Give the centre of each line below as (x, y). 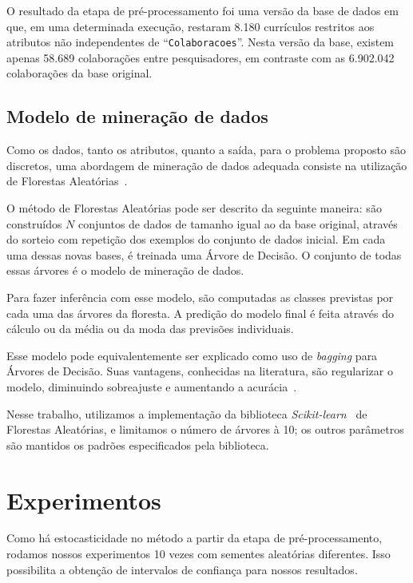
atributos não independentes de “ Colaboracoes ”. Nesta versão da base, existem (201, 42)
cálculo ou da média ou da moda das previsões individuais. (150, 329)
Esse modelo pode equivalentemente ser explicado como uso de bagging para (192, 355)
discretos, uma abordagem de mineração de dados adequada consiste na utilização (207, 165)
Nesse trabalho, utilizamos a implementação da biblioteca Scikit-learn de (187, 413)
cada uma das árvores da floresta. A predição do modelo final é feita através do (201, 313)
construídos (34, 223)
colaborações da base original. (79, 73)
